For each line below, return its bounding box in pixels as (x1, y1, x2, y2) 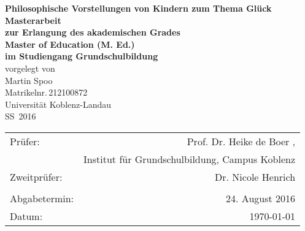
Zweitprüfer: (10, 169, 63, 184)
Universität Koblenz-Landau (5, 97, 111, 110)
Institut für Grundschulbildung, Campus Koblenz (83, 151, 296, 166)
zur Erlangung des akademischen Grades (5, 26, 180, 39)
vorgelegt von (5, 61, 55, 74)
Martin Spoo (5, 74, 53, 86)
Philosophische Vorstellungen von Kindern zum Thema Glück (5, 2, 272, 14)
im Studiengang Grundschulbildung (5, 50, 158, 62)
